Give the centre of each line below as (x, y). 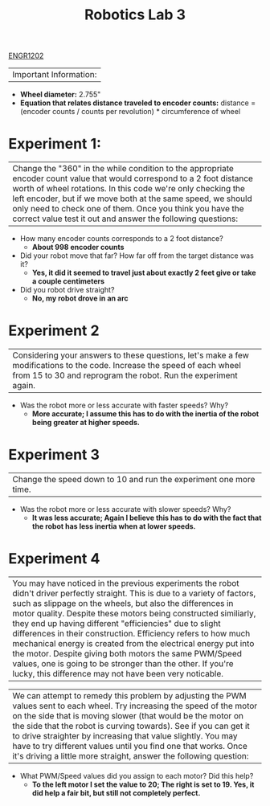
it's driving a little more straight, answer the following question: (131, 755)
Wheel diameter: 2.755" (60, 95)
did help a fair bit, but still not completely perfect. (116, 792)
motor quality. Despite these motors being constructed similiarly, (134, 613)
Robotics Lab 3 (135, 15)
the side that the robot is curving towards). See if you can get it (131, 726)
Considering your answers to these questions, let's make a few (131, 355)
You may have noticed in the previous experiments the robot (126, 583)
